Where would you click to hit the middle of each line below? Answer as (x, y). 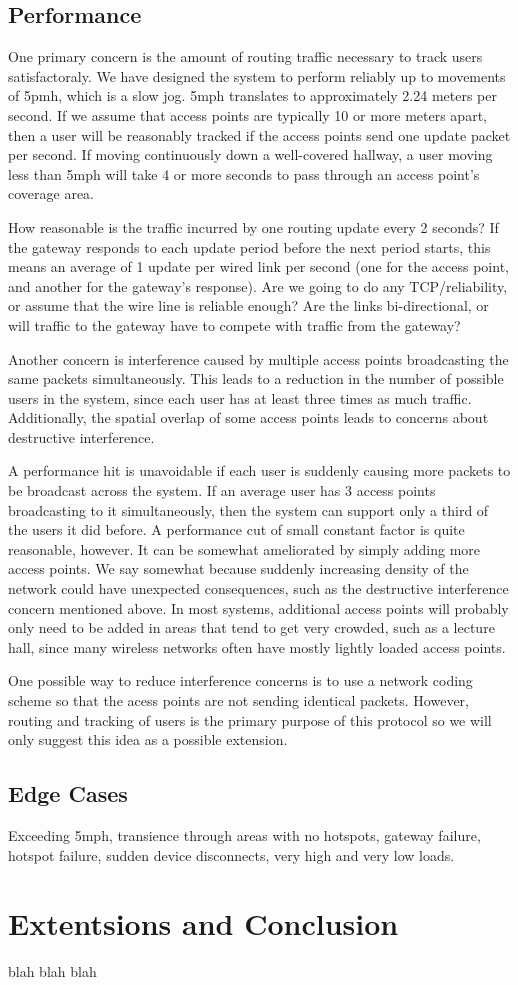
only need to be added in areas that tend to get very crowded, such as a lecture (251, 627)
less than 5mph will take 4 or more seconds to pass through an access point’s (244, 173)
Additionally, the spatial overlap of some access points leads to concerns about (248, 417)
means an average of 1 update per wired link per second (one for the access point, (258, 266)
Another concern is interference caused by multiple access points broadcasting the (258, 358)
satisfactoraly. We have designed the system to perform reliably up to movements (257, 75)
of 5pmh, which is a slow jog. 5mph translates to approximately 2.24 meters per (252, 95)
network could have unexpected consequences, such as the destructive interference (258, 588)
